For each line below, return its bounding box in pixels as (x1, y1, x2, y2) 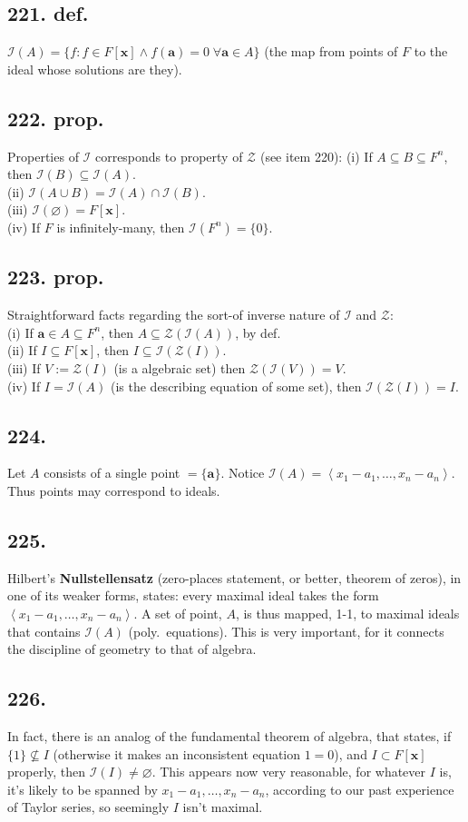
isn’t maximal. (182, 797, 263, 817)
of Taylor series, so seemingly (7, 797, 170, 817)
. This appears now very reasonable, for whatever (151, 762, 426, 781)
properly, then (7, 762, 86, 781)
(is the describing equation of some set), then (110, 376, 362, 395)
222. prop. (7, 104, 104, 132)
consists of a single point (44, 463, 180, 482)
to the (414, 42, 448, 61)
